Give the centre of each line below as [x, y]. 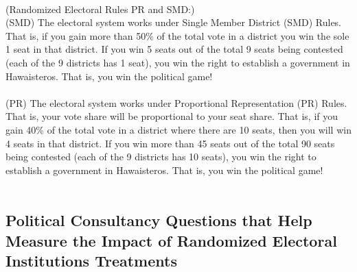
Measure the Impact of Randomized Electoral [171, 240]
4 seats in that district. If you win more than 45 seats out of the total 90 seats [170, 143]
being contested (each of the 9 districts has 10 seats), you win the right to [161, 157]
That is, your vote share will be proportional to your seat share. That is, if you [172, 116]
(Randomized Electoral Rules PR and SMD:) [100, 9]
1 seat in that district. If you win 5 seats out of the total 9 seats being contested [174, 49]
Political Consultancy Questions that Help [159, 220]
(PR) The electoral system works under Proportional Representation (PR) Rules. [176, 102]
